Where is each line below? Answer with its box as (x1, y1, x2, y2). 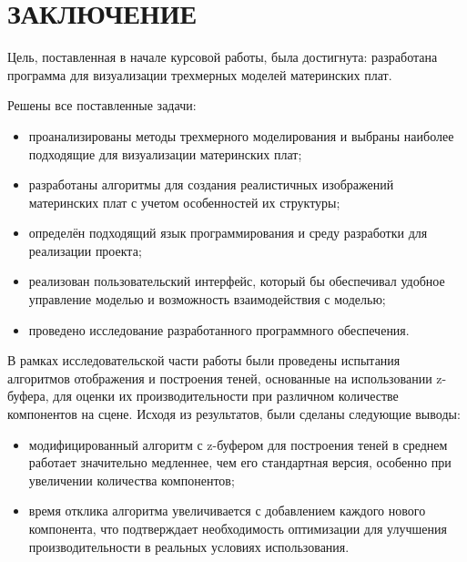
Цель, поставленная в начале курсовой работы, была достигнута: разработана (7, 47, 438, 66)
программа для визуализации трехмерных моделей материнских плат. (7, 65, 392, 84)
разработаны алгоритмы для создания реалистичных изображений (28, 175, 394, 194)
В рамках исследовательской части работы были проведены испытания (7, 351, 401, 370)
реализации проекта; (28, 240, 142, 260)
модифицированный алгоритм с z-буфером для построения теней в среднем (28, 434, 448, 454)
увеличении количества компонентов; (28, 470, 235, 489)
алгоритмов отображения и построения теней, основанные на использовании (7, 368, 432, 387)
